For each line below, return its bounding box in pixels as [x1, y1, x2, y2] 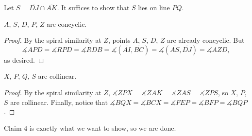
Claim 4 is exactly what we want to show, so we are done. [4, 122, 176, 133]
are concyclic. [47, 18, 87, 29]
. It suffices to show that [57, 2, 130, 12]
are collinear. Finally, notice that [10, 97, 108, 107]
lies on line [138, 2, 170, 12]
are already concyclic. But [167, 35, 245, 45]
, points [108, 35, 131, 45]
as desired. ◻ [4, 54, 44, 65]
